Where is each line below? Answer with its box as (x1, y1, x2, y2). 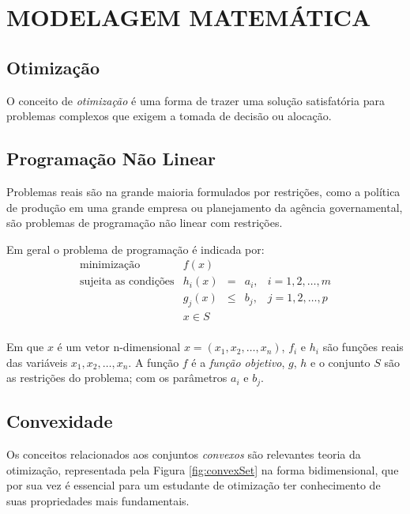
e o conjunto (310, 353, 371, 370)
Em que (6, 338, 44, 355)
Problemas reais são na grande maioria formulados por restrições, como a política (6, 183, 401, 199)
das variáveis (6, 353, 68, 370)
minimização (80, 259, 141, 271)
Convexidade (6, 409, 113, 433)
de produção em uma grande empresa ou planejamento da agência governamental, (6, 198, 403, 215)
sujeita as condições (80, 276, 175, 288)
